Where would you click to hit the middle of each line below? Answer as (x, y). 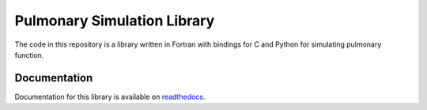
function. (29, 55)
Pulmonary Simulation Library (115, 21)
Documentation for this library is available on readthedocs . (110, 97)
